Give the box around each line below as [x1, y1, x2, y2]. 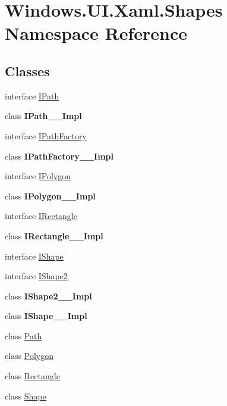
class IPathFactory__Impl [5, 149, 113, 162]
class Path [5, 329, 42, 342]
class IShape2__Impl [5, 289, 92, 302]
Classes [5, 61, 50, 80]
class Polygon [5, 349, 54, 362]
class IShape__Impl [5, 310, 87, 322]
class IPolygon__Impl [5, 189, 96, 202]
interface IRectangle [5, 210, 77, 222]
